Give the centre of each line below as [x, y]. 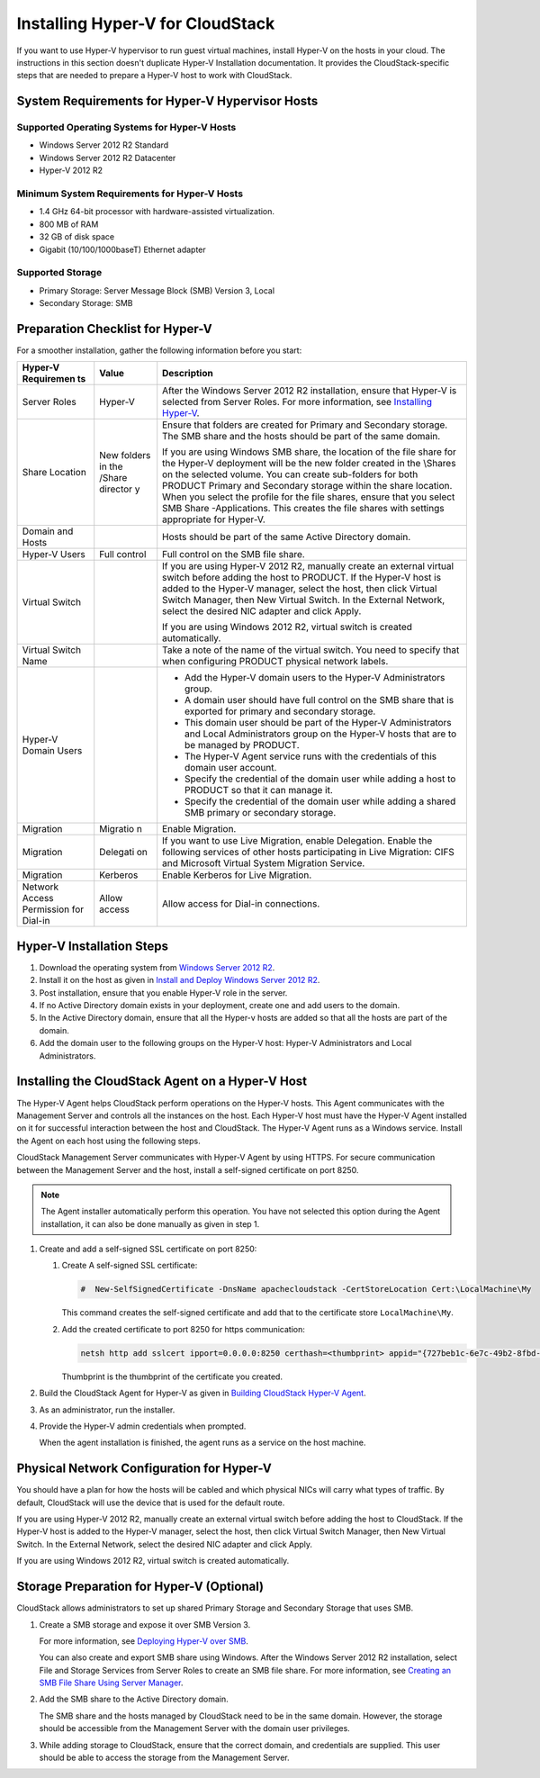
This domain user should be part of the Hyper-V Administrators [318, 723]
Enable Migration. [199, 829]
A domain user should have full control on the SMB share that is [319, 700]
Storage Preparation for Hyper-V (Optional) [140, 1587]
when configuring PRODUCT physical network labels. [275, 662]
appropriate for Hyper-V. [214, 519]
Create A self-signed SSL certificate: [130, 1266]
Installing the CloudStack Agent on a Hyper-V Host [162, 1082]
